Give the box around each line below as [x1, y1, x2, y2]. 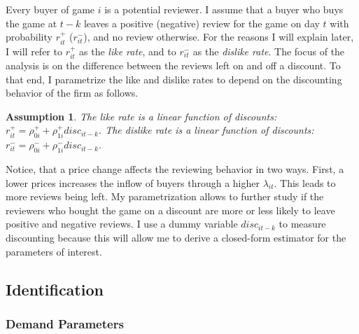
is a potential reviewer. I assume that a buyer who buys [104, 2, 344, 16]
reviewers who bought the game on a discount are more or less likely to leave [6, 202, 335, 217]
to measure [279, 216, 326, 231]
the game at [6, 15, 57, 30]
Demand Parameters [6, 314, 124, 332]
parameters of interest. [6, 244, 102, 258]
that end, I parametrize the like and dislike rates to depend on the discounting [6, 71, 342, 86]
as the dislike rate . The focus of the [192, 43, 345, 58]
